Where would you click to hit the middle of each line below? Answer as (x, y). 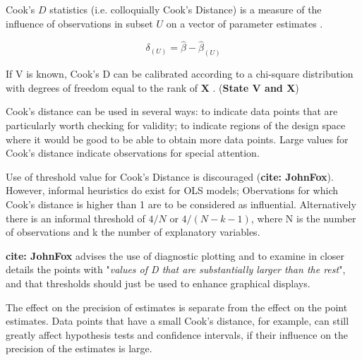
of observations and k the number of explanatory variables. (133, 232)
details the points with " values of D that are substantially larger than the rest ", (176, 269)
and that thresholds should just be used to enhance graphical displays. (158, 283)
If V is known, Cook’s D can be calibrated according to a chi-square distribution (180, 74)
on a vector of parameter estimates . (245, 23)
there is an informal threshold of (76, 218)
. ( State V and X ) (256, 87)
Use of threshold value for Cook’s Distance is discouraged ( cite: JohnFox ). (170, 176)
